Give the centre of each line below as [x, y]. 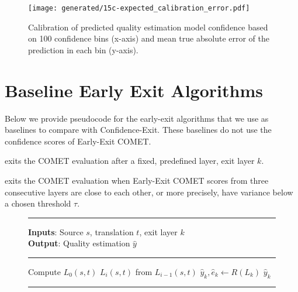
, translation [112, 231]
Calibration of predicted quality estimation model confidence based [148, 27]
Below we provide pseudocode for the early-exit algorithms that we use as [137, 118]
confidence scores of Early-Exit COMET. [78, 141]
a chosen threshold [38, 203]
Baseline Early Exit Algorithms [134, 90]
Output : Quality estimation [79, 243]
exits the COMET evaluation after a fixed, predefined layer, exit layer [130, 161]
